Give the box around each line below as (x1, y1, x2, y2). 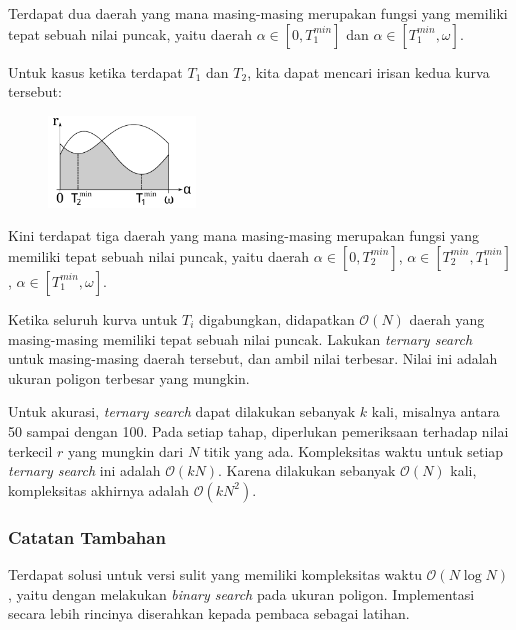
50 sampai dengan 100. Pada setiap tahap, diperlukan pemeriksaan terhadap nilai (8, 420, 509, 441)
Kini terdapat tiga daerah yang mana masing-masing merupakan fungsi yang (8, 225, 479, 246)
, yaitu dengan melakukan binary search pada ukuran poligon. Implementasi (8, 583, 475, 604)
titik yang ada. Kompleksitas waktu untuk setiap (203, 440, 504, 461)
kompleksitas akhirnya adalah (8, 479, 190, 500)
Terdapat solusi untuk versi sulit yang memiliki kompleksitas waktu (8, 563, 422, 584)
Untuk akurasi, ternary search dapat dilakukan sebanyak (8, 401, 356, 422)
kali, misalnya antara (371, 401, 500, 422)
